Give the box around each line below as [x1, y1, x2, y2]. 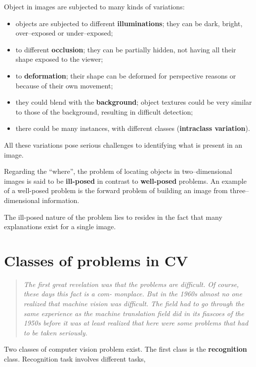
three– [230, 185, 249, 196]
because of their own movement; [15, 80, 113, 90]
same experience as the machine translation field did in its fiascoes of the [23, 308, 244, 318]
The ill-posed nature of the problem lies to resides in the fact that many [4, 211, 222, 222]
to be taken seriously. [23, 327, 87, 337]
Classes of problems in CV [4, 250, 188, 270]
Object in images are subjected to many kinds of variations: [4, 1, 185, 11]
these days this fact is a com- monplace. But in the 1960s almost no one [23, 288, 242, 299]
